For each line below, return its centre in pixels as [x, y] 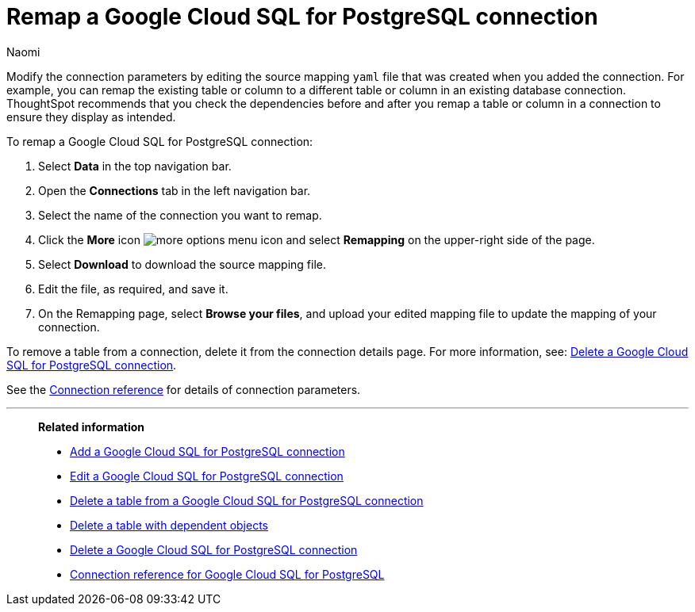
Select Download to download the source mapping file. [182, 264]
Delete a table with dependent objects [169, 525]
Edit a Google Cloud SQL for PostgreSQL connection [207, 476]
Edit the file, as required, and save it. [133, 289]
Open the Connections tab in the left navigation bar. [175, 190]
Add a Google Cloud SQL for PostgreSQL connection [207, 451]
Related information [92, 426]
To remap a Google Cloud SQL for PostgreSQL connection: [160, 141]
